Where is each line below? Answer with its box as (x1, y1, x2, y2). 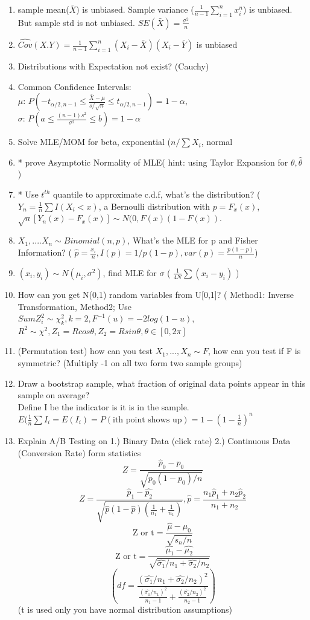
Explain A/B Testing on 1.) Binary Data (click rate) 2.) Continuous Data (17, 434, 291, 447)
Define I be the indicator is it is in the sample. (17, 400, 189, 413)
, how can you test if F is (208, 344, 301, 357)
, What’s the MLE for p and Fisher (127, 234, 258, 247)
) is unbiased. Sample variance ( (76, 3, 194, 15)
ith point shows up (112, 415, 182, 424)
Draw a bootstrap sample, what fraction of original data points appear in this (17, 376, 306, 389)
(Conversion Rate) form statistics (17, 446, 141, 459)
